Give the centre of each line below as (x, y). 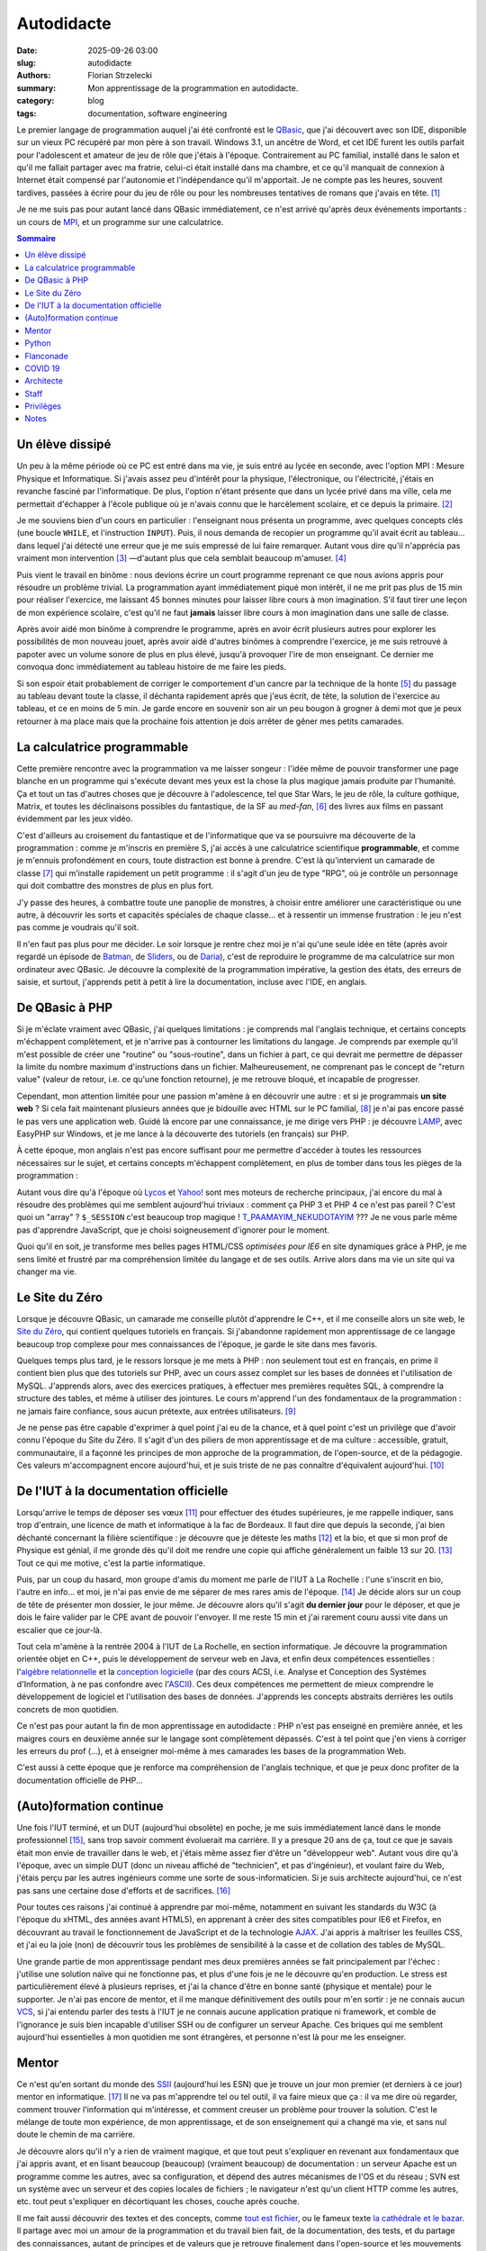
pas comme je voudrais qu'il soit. (78, 927)
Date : (27, 50)
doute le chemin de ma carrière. (76, 2135)
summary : (36, 88)
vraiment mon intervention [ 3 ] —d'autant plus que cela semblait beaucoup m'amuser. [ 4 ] (181, 558)
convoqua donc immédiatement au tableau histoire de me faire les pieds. (152, 667)
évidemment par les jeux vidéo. (75, 818)
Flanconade (47, 356)
